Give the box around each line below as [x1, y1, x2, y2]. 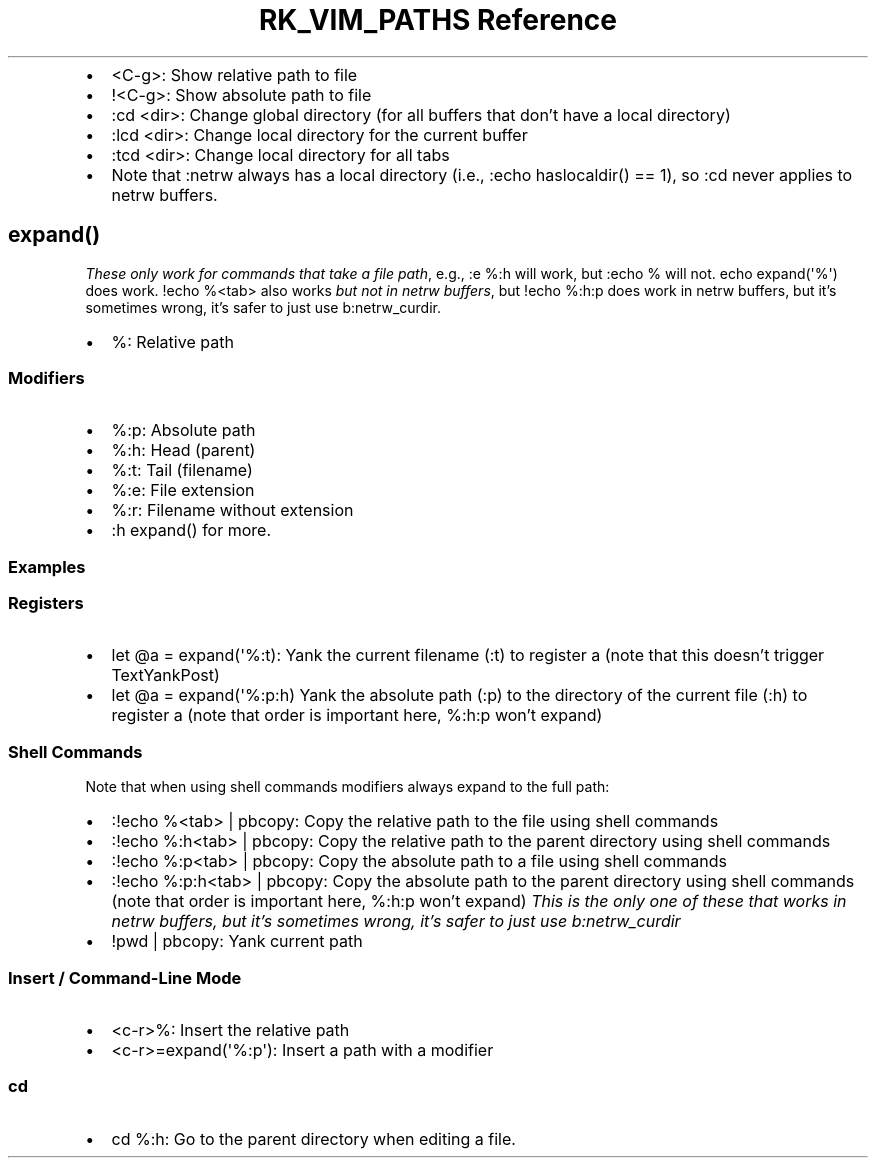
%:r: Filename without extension [111, 500, 354, 521]
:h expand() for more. [111, 520, 272, 541]
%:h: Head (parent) [111, 440, 256, 461]
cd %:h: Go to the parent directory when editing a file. [111, 1128, 516, 1149]
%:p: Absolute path [111, 420, 256, 441]
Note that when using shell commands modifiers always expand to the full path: [85, 778, 610, 796]
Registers [8, 593, 84, 614]
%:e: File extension [111, 480, 255, 501]
